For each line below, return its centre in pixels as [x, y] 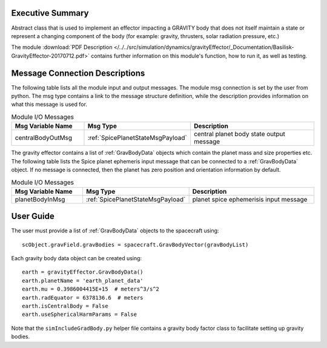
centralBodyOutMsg [44, 138]
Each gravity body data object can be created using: [77, 258]
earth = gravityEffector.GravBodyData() [83, 272]
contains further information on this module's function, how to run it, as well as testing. [199, 56]
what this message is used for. [49, 104]
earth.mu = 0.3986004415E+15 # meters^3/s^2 [91, 289]
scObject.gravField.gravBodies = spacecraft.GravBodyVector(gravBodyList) [135, 245]
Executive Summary [50, 13]
